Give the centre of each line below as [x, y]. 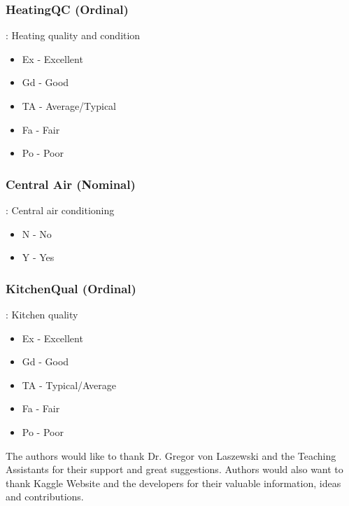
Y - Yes [38, 257]
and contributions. [45, 497]
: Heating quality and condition [73, 35]
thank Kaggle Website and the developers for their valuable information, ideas [173, 483]
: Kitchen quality [42, 314]
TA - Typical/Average [69, 385]
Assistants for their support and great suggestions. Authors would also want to [174, 469]
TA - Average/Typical [69, 106]
